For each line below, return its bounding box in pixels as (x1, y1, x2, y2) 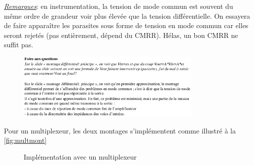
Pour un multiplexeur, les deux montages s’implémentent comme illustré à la (4, 125, 236, 135)
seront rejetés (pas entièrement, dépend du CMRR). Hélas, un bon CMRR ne (4, 30, 238, 40)
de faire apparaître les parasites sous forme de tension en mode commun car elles (4, 20, 249, 31)
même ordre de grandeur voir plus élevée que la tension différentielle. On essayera (4, 10, 251, 21)
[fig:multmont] (4, 135, 47, 145)
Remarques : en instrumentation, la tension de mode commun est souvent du (4, 1, 233, 11)
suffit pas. (4, 39, 34, 50)
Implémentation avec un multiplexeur (24, 151, 137, 162)
